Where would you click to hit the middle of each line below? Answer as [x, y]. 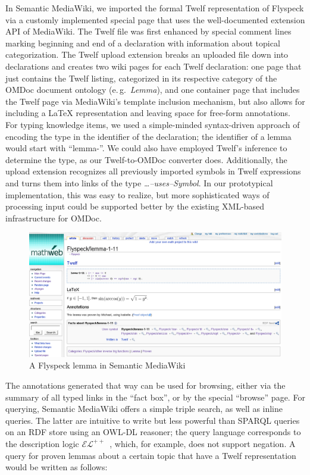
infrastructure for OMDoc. [54, 218]
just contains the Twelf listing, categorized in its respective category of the [141, 78]
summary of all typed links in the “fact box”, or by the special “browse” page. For [155, 397]
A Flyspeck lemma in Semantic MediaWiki [107, 365]
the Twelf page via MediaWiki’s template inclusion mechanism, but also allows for [155, 101]
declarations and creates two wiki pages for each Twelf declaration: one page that [154, 66]
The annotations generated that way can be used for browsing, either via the [145, 385]
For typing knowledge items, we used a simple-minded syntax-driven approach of [153, 124]
